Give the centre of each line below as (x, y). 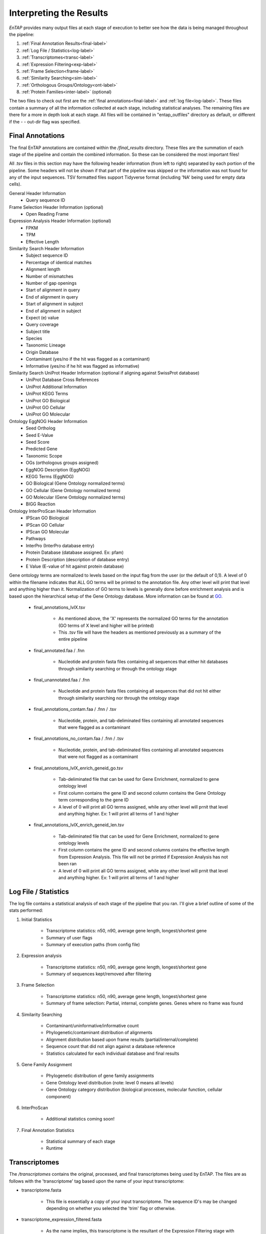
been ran (67, 864)
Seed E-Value (40, 435)
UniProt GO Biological (48, 400)
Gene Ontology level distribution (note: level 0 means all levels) (110, 1082)
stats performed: (26, 910)
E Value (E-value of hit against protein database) (75, 566)
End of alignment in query (52, 297)
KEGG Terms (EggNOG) (50, 476)
